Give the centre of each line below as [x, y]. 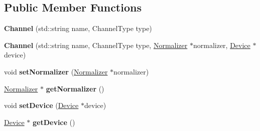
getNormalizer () [75, 88]
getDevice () [54, 122]
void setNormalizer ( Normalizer [56, 71]
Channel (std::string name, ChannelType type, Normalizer [96, 45]
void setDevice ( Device [41, 105]
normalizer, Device [222, 45]
